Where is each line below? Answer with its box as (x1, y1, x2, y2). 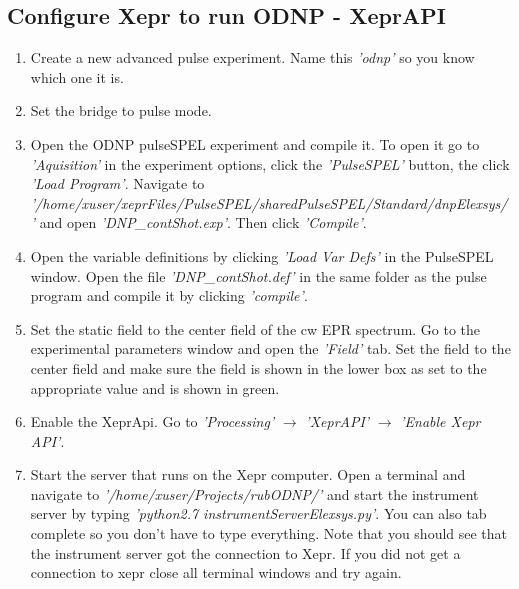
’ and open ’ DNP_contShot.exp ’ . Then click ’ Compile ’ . (30, 212, 367, 233)
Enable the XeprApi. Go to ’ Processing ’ (30, 411, 275, 432)
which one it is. (30, 66, 124, 87)
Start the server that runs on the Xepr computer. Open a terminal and (30, 464, 466, 485)
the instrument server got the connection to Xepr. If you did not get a (30, 542, 461, 563)
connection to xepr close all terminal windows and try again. (30, 562, 402, 583)
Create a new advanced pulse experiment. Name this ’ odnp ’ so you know (30, 47, 475, 68)
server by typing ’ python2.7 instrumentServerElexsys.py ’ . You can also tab (30, 503, 487, 524)
